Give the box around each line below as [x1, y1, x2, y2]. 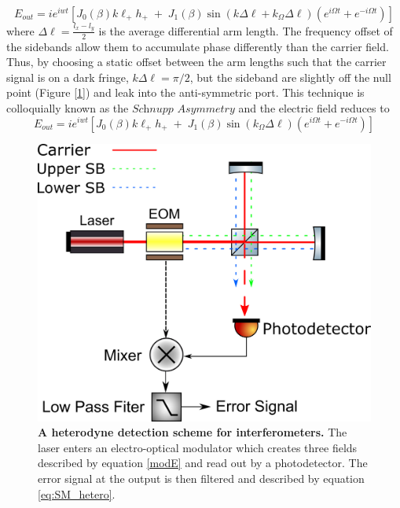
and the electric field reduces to [238, 99, 390, 116]
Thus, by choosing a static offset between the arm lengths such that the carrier [6, 53, 387, 70]
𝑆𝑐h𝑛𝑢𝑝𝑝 [131, 103, 174, 115]
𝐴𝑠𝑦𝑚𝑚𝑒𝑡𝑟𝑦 [177, 103, 235, 115]
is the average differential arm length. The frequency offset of [98, 22, 393, 39]
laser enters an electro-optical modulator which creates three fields [38, 439, 358, 455]
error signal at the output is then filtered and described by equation [38, 470, 365, 487]
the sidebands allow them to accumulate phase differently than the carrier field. [6, 38, 389, 54]
